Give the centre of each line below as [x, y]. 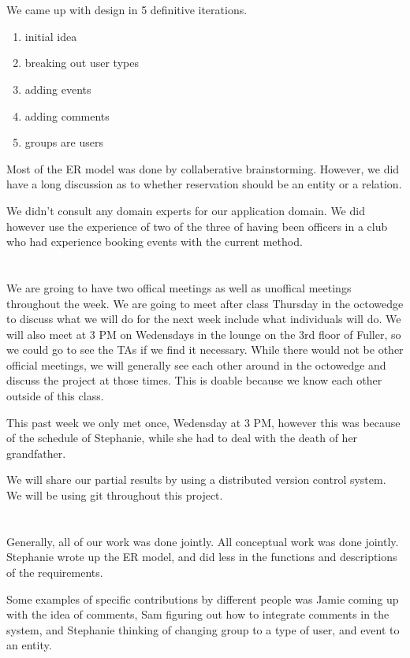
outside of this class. [55, 396]
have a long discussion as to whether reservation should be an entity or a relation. [204, 184]
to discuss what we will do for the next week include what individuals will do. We [204, 319]
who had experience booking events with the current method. [155, 242]
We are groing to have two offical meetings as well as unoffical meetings [179, 287]
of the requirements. [55, 572]
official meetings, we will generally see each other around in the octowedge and [196, 364]
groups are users [64, 142]
